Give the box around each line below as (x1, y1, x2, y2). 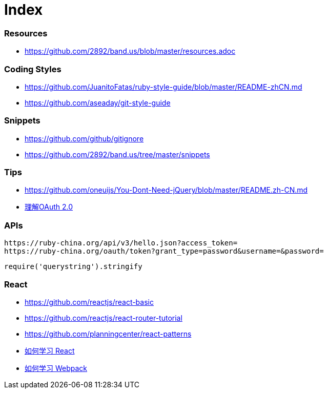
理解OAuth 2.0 (25, 202, 73, 212)
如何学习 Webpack (25, 363, 88, 373)
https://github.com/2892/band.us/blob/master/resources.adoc (25, 47, 236, 56)
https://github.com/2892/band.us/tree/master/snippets (25, 150, 210, 159)
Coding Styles (4, 64, 61, 74)
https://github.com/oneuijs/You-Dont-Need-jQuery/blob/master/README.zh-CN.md (25, 185, 308, 195)
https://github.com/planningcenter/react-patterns (25, 329, 192, 338)
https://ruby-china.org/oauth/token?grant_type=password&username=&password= (4, 247, 324, 256)
